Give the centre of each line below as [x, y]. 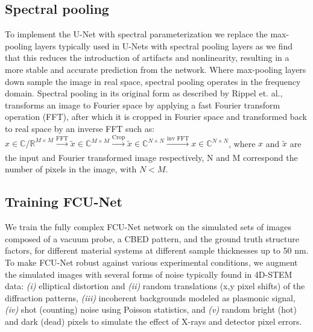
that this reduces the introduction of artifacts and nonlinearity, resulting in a [147, 58]
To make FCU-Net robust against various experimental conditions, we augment [151, 262]
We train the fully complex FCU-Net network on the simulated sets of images [148, 227]
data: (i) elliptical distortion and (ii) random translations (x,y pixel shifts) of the [155, 286]
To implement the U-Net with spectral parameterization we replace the [136, 34]
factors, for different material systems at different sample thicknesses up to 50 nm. [157, 250]
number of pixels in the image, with [71, 169]
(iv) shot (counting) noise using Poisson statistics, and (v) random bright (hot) [151, 309]
